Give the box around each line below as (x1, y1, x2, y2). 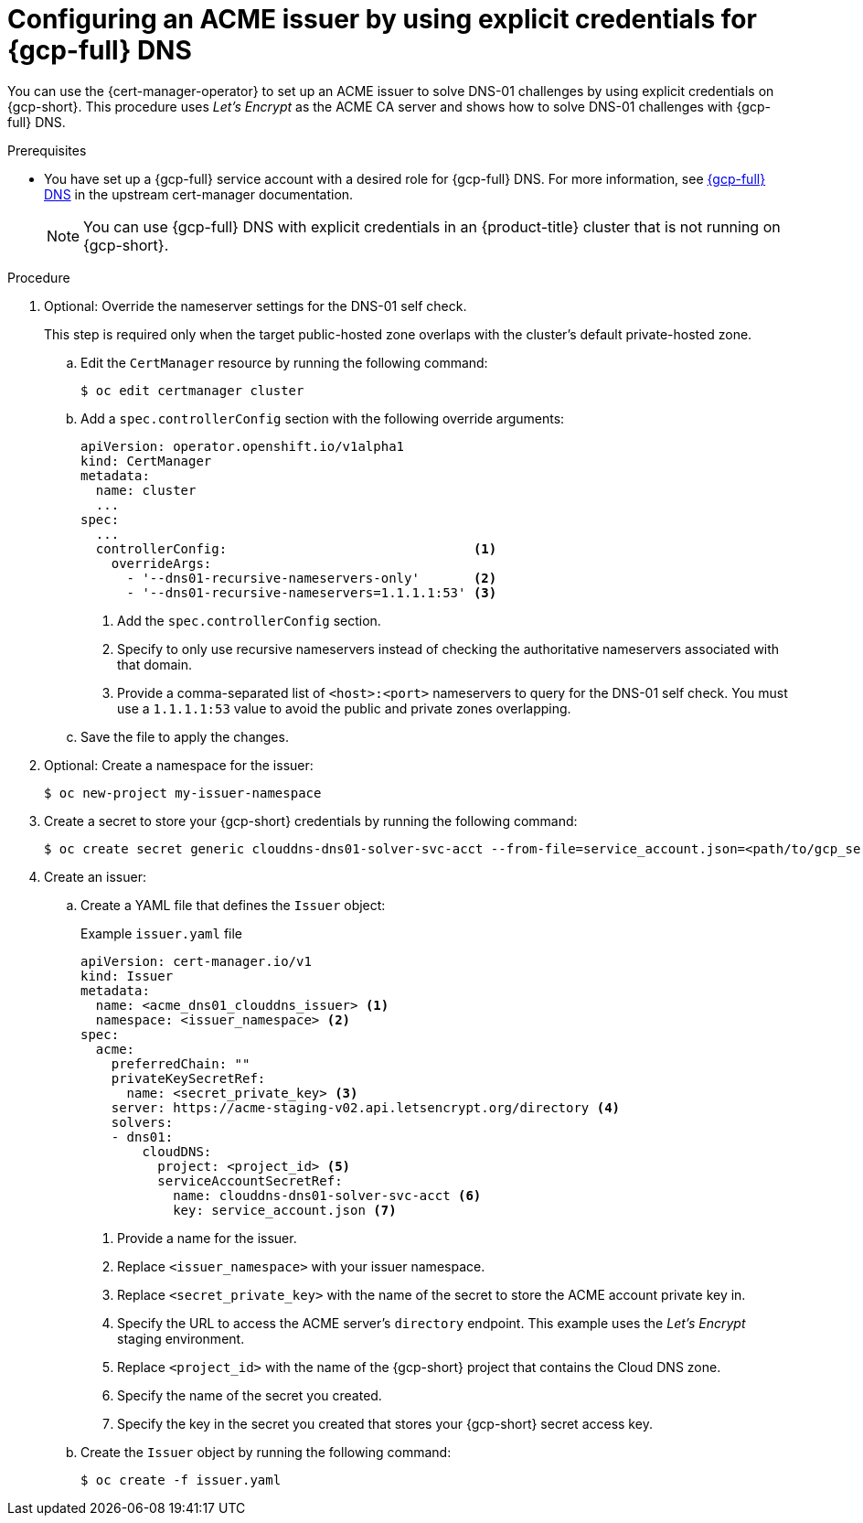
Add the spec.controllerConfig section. (117, 612, 381, 628)
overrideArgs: (111, 555, 212, 571)
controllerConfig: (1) (95, 541, 497, 556)
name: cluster (95, 482, 197, 498)
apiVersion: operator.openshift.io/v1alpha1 (80, 438, 405, 454)
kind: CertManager (80, 453, 212, 468)
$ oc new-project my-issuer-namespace (44, 785, 322, 800)
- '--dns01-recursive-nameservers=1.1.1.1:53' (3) (126, 585, 497, 600)
